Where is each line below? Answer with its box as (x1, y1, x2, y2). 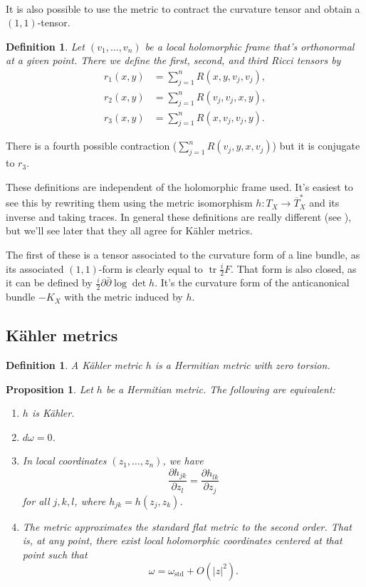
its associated (6, 261, 64, 276)
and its (309, 195, 340, 210)
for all (22, 493, 50, 508)
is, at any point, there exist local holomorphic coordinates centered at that (22, 533, 343, 548)
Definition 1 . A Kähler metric (6, 357, 142, 372)
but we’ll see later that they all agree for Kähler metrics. (6, 223, 253, 238)
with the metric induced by (64, 289, 183, 304)
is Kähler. (31, 405, 75, 420)
